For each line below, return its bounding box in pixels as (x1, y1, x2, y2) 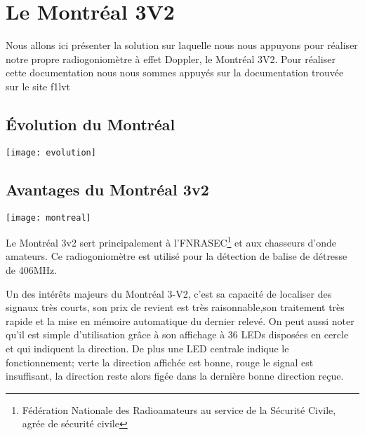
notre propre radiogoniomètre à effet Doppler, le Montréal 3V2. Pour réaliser (6, 51, 336, 66)
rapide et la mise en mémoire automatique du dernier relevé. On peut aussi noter (6, 313, 354, 328)
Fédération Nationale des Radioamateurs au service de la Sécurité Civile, (22, 402, 336, 417)
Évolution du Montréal (6, 113, 175, 134)
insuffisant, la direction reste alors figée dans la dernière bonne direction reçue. (6, 368, 344, 383)
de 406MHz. (6, 263, 58, 277)
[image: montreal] (6, 212, 91, 223)
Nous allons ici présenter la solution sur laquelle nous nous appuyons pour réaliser (6, 38, 358, 53)
